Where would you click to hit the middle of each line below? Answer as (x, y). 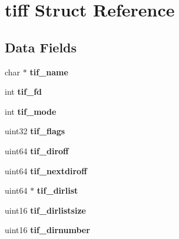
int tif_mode (31, 111)
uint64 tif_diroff (37, 150)
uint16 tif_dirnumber (47, 230)
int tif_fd (24, 92)
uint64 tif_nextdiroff (46, 170)
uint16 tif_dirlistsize (45, 210)
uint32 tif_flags (35, 131)
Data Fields (41, 47)
